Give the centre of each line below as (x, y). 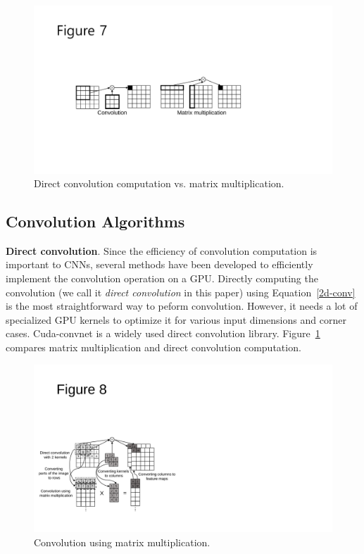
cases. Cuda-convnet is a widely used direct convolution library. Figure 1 (163, 333)
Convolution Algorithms (95, 221)
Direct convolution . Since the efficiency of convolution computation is (162, 250)
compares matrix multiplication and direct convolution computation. (153, 347)
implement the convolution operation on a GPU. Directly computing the (162, 278)
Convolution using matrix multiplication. (122, 542)
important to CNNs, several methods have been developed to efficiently (159, 264)
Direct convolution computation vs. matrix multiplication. (159, 183)
